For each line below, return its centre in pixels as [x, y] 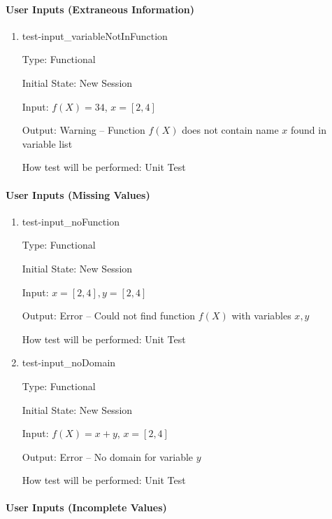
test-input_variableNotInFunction [95, 35]
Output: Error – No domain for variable [108, 456]
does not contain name [230, 130]
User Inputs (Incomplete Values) [86, 507]
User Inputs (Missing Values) [78, 194]
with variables [261, 316]
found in [309, 130]
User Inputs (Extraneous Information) [100, 9]
